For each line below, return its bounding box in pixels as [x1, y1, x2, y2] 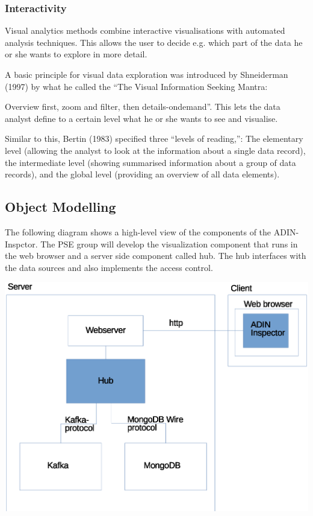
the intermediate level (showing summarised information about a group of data [5, 156, 296, 168]
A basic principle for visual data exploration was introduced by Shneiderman [5, 68, 288, 80]
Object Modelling [5, 197, 116, 216]
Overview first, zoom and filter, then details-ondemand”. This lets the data [5, 100, 280, 113]
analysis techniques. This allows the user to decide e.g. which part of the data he [5, 36, 303, 48]
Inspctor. [5, 237, 38, 250]
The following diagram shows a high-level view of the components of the [5, 225, 271, 238]
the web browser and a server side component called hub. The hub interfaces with [5, 249, 306, 262]
